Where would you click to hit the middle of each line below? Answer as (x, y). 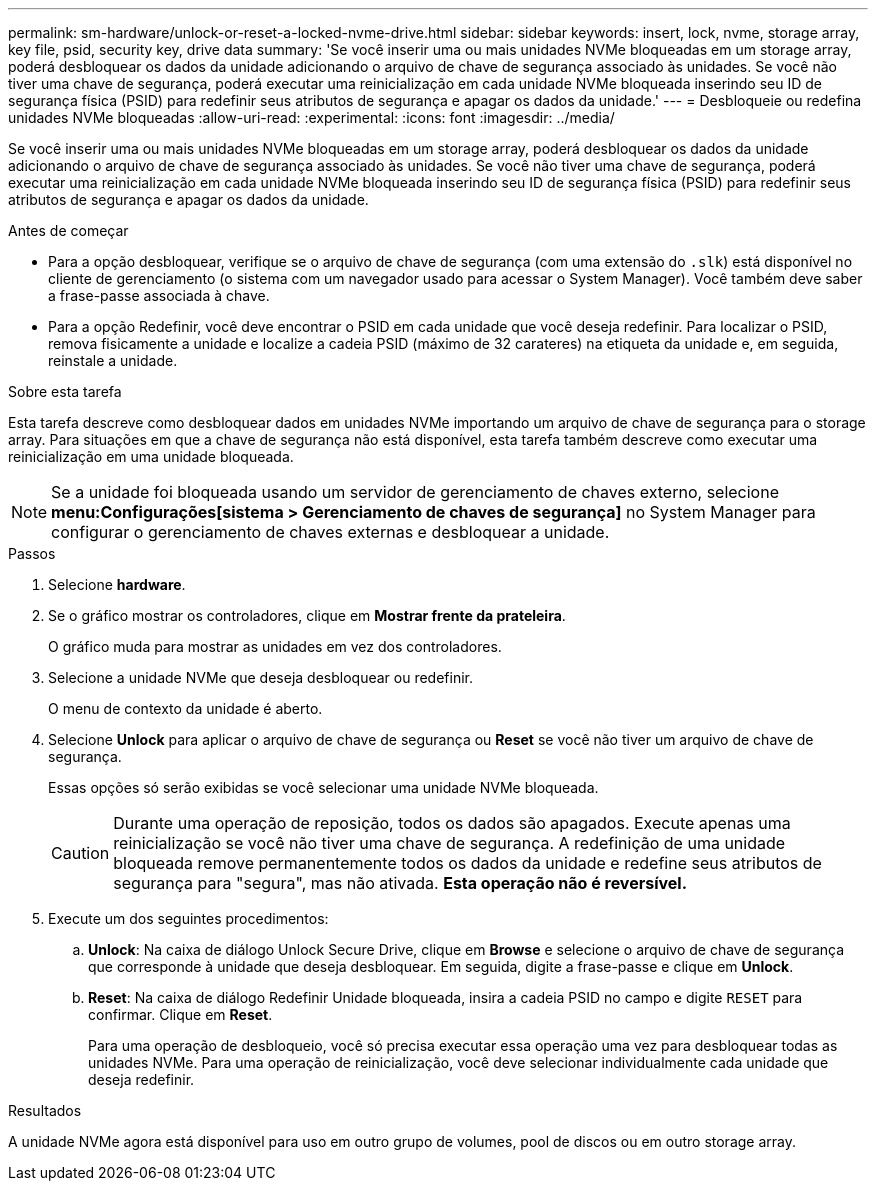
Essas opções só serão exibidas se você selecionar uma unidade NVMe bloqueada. (323, 787)
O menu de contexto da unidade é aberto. (185, 708)
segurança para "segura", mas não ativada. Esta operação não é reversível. (400, 883)
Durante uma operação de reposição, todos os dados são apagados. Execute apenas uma (452, 823)
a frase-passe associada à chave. (159, 295)
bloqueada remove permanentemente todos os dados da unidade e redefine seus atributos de (467, 863)
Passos (32, 553)
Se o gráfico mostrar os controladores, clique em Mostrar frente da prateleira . (307, 615)
